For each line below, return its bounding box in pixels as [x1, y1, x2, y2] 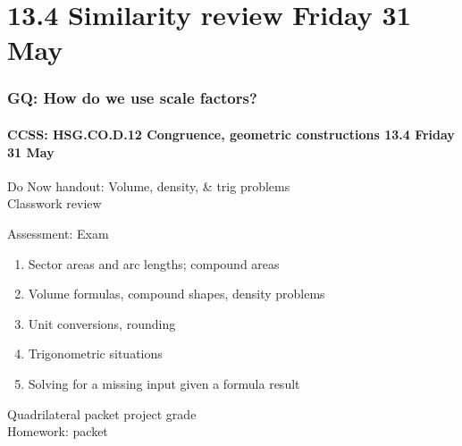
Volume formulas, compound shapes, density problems [28, 284, 325, 303]
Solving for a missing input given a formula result [28, 374, 300, 392]
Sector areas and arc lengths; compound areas [28, 254, 280, 273]
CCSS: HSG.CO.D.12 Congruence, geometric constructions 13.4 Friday [7, 125, 455, 143]
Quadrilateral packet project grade [7, 404, 197, 423]
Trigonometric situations [28, 344, 163, 363]
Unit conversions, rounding [28, 314, 176, 332]
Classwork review [7, 194, 102, 213]
